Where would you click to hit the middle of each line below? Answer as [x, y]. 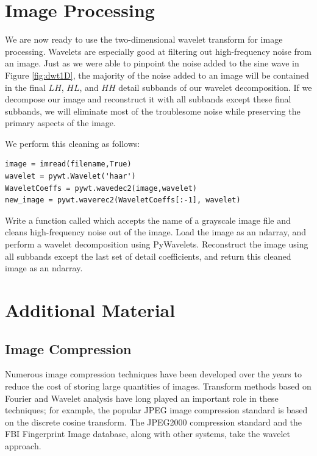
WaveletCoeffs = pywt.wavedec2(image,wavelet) [101, 188]
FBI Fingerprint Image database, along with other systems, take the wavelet [148, 434]
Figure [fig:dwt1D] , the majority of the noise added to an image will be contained [157, 75]
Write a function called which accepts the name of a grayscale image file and [148, 220]
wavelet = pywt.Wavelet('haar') [70, 176]
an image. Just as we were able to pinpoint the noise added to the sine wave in [152, 63]
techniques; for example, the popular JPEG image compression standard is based [156, 410]
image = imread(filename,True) [68, 164]
